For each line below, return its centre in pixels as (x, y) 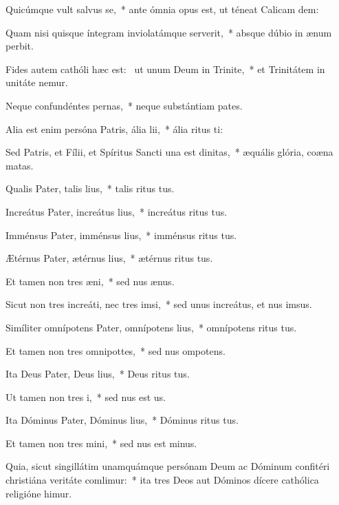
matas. (20, 165)
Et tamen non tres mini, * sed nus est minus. (101, 443)
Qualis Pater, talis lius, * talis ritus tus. (90, 188)
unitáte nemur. (37, 82)
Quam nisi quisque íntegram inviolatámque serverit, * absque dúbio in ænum (169, 32)
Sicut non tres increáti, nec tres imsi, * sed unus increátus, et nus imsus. (159, 304)
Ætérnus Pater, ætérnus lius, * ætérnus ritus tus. (109, 258)
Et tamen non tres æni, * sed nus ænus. (90, 281)
